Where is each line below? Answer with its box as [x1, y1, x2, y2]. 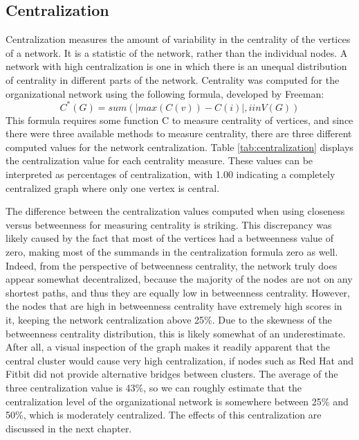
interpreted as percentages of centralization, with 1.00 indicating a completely [6, 167, 335, 182]
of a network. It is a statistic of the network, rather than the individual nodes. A [6, 45, 348, 60]
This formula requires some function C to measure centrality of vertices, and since [6, 112, 353, 127]
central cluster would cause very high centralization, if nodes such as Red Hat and [6, 353, 354, 367]
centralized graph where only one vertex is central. [6, 180, 220, 195]
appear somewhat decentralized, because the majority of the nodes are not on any [6, 272, 353, 286]
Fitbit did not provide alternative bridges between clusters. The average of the [6, 367, 338, 381]
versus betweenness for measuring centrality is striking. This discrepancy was [6, 217, 332, 231]
